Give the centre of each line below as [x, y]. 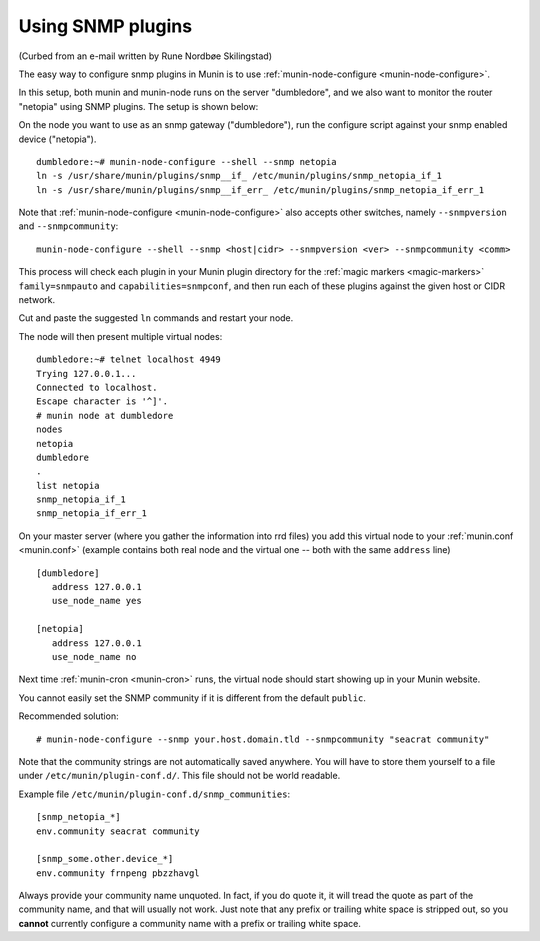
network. [37, 300]
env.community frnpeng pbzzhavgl [118, 873]
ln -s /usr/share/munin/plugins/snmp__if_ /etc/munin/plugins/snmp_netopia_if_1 [239, 176]
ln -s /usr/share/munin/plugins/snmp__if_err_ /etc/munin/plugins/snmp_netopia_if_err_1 [260, 189]
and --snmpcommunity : [68, 226]
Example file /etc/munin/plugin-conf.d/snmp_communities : [154, 794]
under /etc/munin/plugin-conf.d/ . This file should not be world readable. [179, 776]
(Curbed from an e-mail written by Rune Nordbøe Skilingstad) [145, 56]
